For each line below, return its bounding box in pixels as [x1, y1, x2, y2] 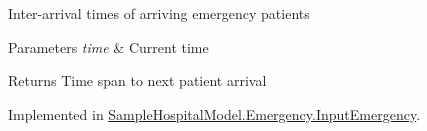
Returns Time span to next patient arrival [8, 70, 267, 91]
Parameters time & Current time [8, 36, 209, 57]
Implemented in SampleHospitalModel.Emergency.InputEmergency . [8, 103, 421, 124]
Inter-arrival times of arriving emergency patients [8, 3, 310, 23]
